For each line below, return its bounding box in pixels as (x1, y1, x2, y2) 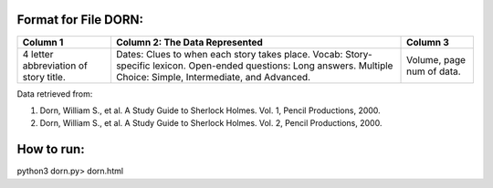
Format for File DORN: (16, 12, 143, 27)
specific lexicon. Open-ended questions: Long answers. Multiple (115, 59, 393, 72)
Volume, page (406, 53, 466, 66)
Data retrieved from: (16, 88, 93, 99)
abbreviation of (22, 59, 89, 72)
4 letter (22, 47, 54, 60)
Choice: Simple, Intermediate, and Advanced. (115, 70, 310, 83)
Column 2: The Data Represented (115, 36, 264, 48)
